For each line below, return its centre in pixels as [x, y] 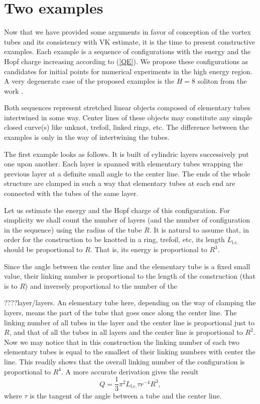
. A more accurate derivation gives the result [130, 371]
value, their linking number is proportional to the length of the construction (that [130, 276]
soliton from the [222, 81]
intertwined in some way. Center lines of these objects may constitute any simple [128, 117]
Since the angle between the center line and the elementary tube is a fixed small [127, 266]
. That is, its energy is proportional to [149, 249]
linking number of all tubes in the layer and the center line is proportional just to [129, 322]
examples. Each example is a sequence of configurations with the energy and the [127, 51]
